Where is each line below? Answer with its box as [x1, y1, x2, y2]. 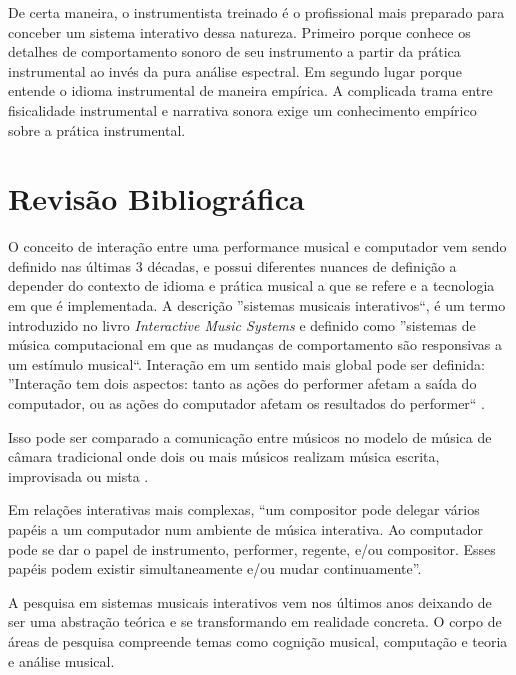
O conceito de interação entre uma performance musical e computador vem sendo [8, 236, 507, 257]
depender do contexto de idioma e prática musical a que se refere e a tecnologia [8, 275, 495, 296]
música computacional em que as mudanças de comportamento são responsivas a [8, 334, 503, 355]
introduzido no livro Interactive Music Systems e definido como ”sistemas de [8, 314, 476, 335]
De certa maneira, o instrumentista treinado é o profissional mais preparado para [8, 2, 505, 22]
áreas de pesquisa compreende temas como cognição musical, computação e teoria [8, 630, 508, 651]
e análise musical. [8, 650, 115, 671]
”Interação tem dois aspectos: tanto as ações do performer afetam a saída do [8, 373, 477, 394]
